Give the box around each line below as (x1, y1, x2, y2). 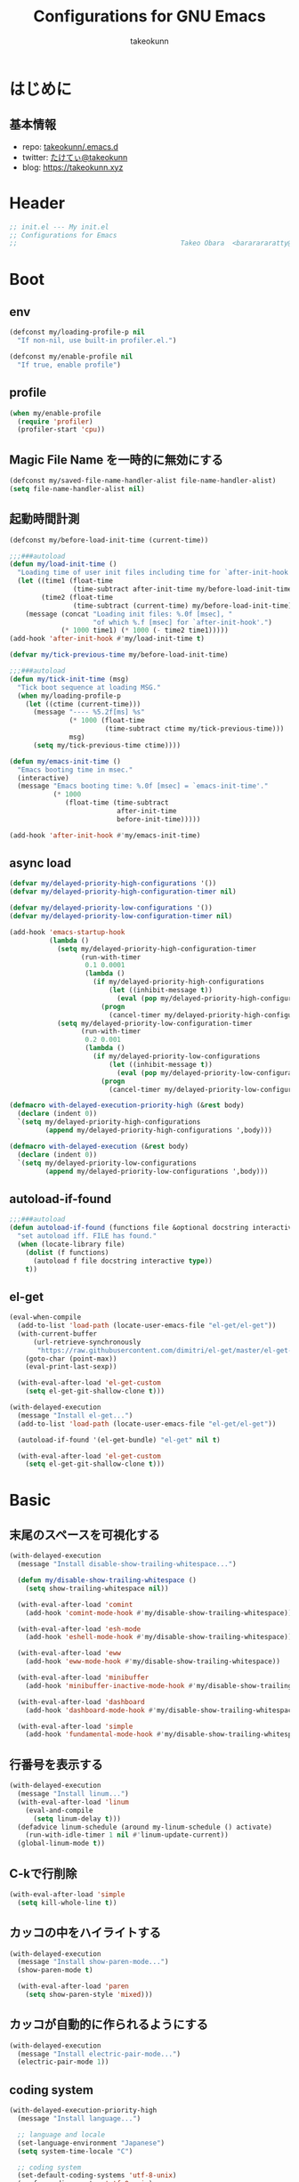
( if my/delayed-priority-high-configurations (93, 977, 265, 987)
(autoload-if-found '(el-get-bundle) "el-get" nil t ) (17, 1435, 221, 1444)
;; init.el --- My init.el (9, 222, 109, 231)
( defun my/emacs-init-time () (9, 756, 122, 766)
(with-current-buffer (17, 1329, 98, 1338)
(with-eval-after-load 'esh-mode (17, 1624, 141, 1634)
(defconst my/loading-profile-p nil (9, 327, 145, 337)
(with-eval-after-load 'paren (17, 1982, 129, 1991)
